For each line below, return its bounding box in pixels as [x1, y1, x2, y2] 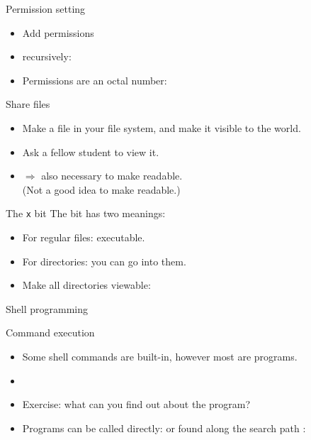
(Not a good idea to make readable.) [22, 182, 181, 197]
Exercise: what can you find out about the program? [22, 397, 251, 412]
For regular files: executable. [22, 230, 145, 244]
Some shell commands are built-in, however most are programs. [22, 348, 298, 363]
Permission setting [6, 1, 86, 16]
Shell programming [6, 301, 88, 316]
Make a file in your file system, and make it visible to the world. [22, 120, 301, 135]
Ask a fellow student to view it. [22, 144, 159, 159]
